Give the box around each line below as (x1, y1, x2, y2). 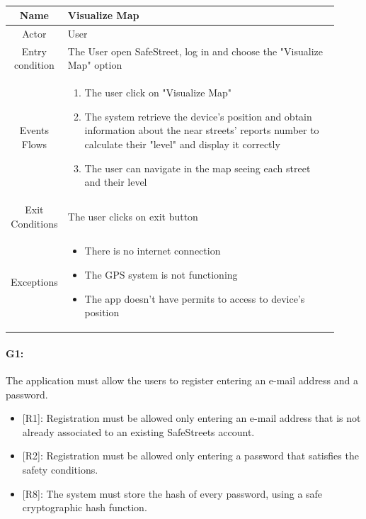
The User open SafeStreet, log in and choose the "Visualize (67, 43, 323, 58)
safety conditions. (22, 462, 98, 477)
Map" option (67, 57, 122, 72)
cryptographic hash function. (22, 500, 147, 515)
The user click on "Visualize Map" (84, 85, 232, 100)
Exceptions (11, 274, 58, 289)
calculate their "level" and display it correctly (84, 136, 280, 151)
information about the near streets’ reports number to (84, 123, 319, 138)
